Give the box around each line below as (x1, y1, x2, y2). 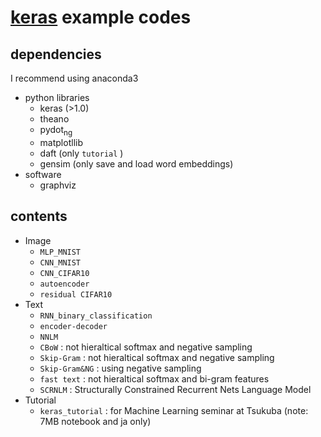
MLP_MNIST (39, 247, 82, 257)
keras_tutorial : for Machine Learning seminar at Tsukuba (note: (39, 404, 309, 416)
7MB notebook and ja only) (39, 415, 152, 427)
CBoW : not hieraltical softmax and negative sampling (39, 341, 253, 353)
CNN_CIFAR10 (39, 268, 90, 278)
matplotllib (39, 136, 83, 148)
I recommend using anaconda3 (10, 72, 139, 84)
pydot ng (39, 124, 73, 138)
